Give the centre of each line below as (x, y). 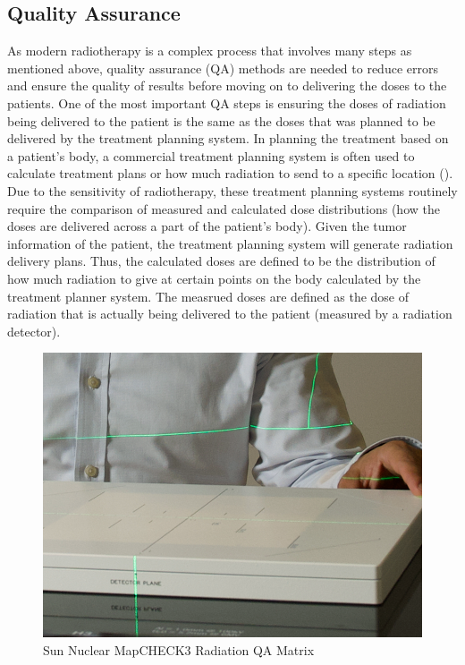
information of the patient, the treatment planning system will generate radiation (230, 243)
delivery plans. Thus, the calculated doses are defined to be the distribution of (221, 261)
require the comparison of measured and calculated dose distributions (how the (224, 208)
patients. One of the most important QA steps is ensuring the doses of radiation (227, 102)
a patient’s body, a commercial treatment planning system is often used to (211, 155)
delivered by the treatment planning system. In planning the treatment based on (228, 138)
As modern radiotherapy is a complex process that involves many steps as (210, 51)
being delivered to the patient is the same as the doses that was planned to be (221, 120)
